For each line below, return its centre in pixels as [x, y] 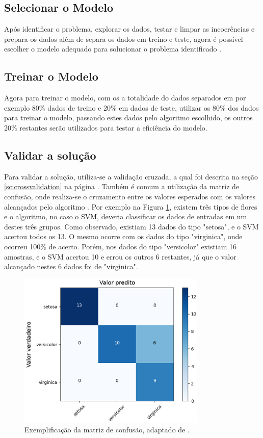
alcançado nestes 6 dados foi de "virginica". [71, 266]
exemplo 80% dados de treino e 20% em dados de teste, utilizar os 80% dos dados [131, 107]
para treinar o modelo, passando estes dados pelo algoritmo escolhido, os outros [128, 118]
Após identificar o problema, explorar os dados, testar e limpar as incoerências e [129, 29]
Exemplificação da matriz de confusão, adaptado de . [107, 430]
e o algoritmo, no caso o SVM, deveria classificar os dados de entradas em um [126, 216]
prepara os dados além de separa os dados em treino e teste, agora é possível [124, 38]
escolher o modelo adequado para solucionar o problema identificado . [113, 49]
